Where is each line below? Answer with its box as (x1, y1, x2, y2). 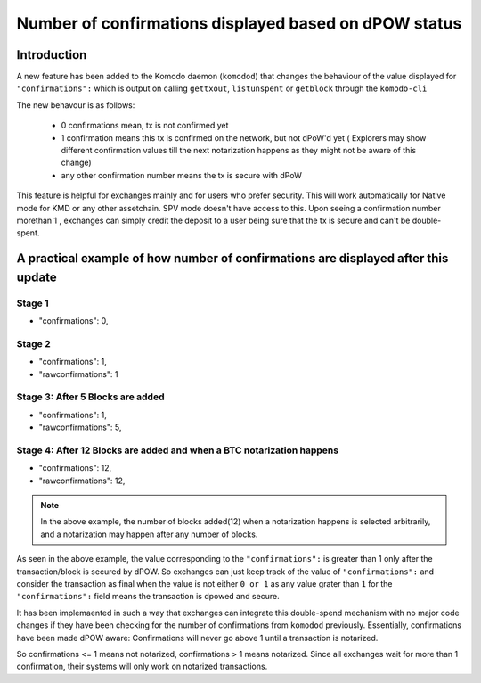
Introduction (16, 47, 87, 62)
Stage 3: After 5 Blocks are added (16, 391, 165, 403)
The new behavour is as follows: (16, 99, 135, 111)
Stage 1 (16, 297, 49, 309)
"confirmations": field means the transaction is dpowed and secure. (16, 591, 280, 602)
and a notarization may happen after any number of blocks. (40, 529, 258, 539)
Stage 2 (16, 337, 51, 350)
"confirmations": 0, (38, 316, 109, 326)
